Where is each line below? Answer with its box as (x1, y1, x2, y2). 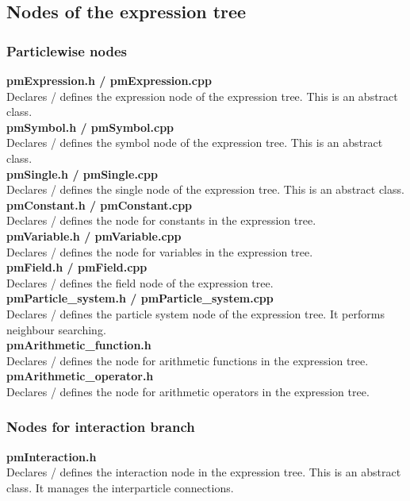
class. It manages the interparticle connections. (6, 479, 234, 495)
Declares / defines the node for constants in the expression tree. (6, 212, 316, 229)
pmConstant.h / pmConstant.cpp (6, 196, 193, 213)
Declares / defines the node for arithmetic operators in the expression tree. (6, 383, 370, 399)
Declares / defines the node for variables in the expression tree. (6, 243, 313, 260)
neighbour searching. (6, 321, 106, 337)
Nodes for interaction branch (6, 417, 195, 437)
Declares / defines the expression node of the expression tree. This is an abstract (6, 87, 398, 104)
